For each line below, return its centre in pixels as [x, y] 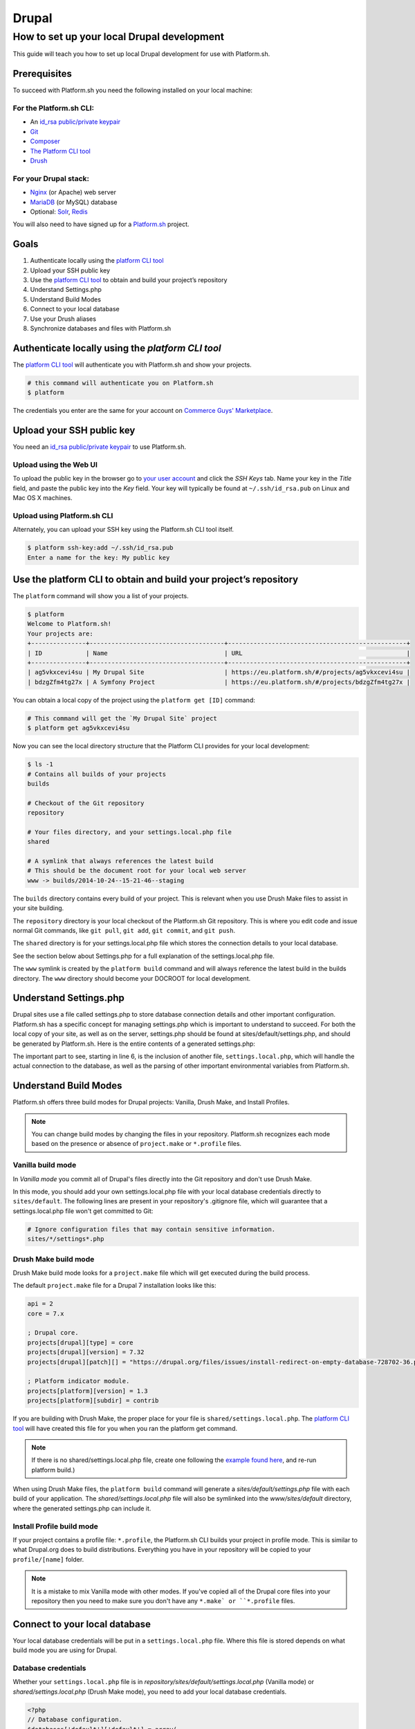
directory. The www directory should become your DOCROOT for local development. [132, 978]
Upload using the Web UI [55, 465]
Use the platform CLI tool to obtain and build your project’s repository [129, 280]
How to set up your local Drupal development [119, 37]
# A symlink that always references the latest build [120, 861]
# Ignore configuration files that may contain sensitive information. [151, 1229]
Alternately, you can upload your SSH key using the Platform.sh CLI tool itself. [123, 530]
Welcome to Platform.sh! [70, 624]
